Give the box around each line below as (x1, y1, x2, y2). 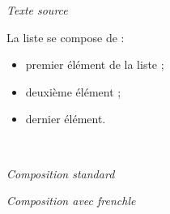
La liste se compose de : (6, 28, 125, 45)
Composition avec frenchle (6, 192, 136, 209)
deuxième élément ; (25, 83, 121, 100)
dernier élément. (25, 110, 106, 127)
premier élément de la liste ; (25, 56, 164, 73)
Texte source (6, 2, 68, 18)
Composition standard (6, 165, 115, 182)
